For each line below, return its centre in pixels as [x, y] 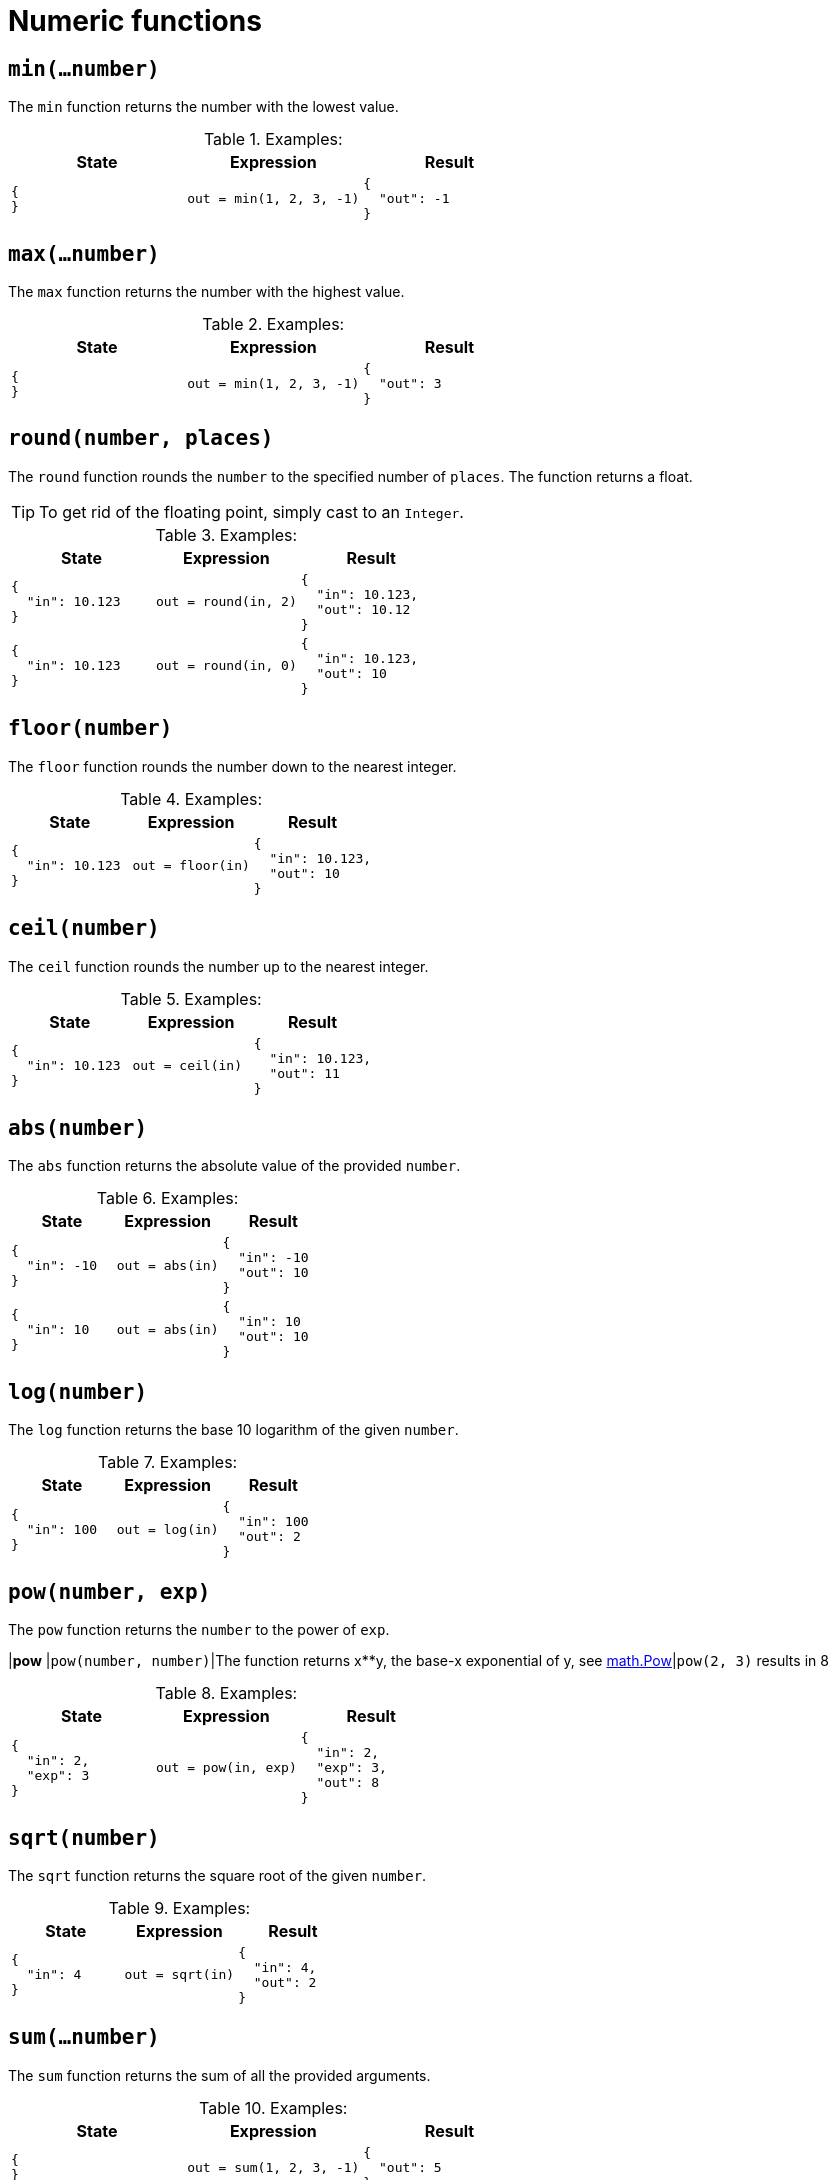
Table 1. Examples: [273, 139]
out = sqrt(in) [179, 1975]
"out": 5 [410, 2167]
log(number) [78, 1391]
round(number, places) [141, 438]
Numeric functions [135, 21]
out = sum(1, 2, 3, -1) [273, 2167]
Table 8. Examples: [226, 1693]
